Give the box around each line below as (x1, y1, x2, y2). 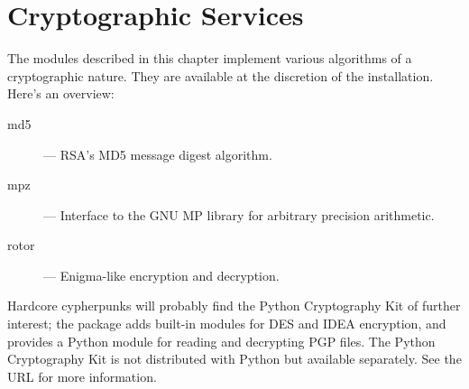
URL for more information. (7, 366, 157, 385)
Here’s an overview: (7, 84, 115, 103)
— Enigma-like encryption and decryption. (43, 265, 280, 284)
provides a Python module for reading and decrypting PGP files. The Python (7, 331, 436, 350)
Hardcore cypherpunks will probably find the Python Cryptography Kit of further (7, 296, 461, 315)
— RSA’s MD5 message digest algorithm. (43, 144, 272, 163)
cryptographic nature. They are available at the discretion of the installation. (7, 66, 434, 85)
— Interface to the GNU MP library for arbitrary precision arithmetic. (43, 205, 435, 224)
